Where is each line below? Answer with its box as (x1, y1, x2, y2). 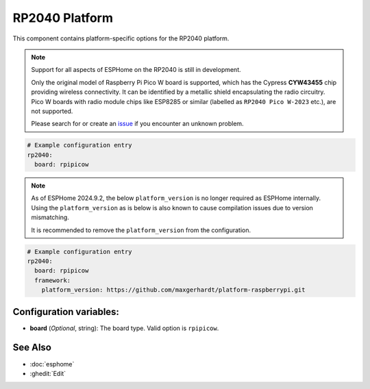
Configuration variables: (12, 305, 120, 318)
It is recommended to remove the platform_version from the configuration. (31, 226, 251, 234)
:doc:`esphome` (29, 360, 75, 368)
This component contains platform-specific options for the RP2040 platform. (12, 34, 230, 42)
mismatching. (31, 213, 70, 222)
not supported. (31, 107, 73, 115)
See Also (12, 342, 51, 353)
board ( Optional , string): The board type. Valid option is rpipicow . (29, 324, 219, 332)
